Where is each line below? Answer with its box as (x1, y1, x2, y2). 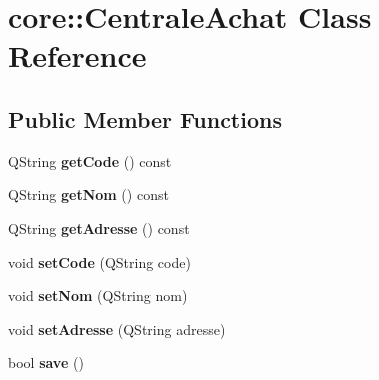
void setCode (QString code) (8, 251, 191, 272)
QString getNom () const (8, 184, 169, 205)
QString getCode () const (8, 150, 172, 171)
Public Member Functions (8, 103, 282, 134)
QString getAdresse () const (8, 217, 190, 238)
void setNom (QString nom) (8, 285, 188, 306)
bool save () (8, 352, 84, 373)
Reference (8, 35, 147, 76)
